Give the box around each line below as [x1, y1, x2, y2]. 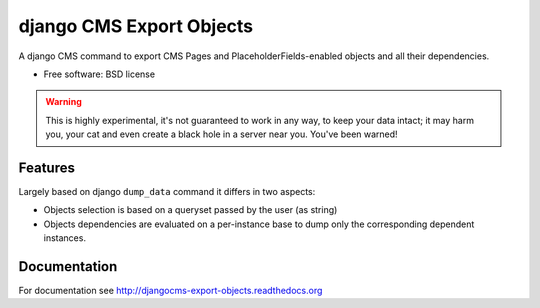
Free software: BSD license [43, 68, 155, 80]
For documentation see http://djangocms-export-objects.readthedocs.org [18, 285, 323, 297]
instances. [43, 232, 87, 244]
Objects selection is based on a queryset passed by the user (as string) [43, 204, 338, 216]
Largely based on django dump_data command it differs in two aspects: [18, 186, 316, 198]
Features [18, 159, 75, 176]
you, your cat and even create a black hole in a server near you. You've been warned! [45, 128, 399, 140]
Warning [45, 96, 82, 108]
